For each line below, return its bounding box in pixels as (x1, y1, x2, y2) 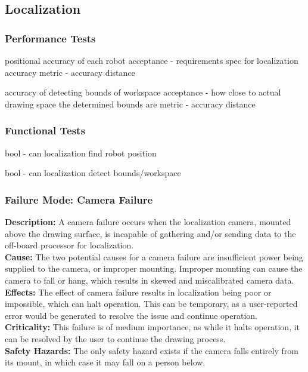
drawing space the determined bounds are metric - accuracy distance (5, 97, 256, 110)
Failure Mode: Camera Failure (5, 192, 153, 207)
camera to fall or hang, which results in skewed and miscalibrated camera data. (5, 273, 294, 286)
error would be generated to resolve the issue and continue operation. (5, 309, 257, 321)
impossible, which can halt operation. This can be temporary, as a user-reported (5, 297, 298, 310)
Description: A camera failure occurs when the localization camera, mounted (5, 216, 291, 227)
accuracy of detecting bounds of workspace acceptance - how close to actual (5, 86, 281, 99)
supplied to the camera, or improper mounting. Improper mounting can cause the (5, 262, 303, 275)
